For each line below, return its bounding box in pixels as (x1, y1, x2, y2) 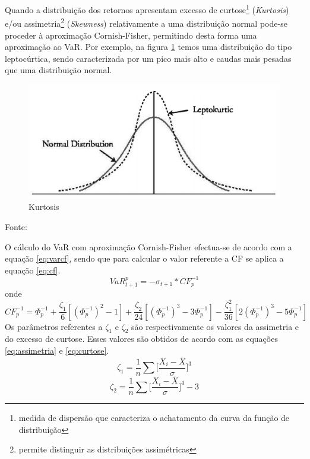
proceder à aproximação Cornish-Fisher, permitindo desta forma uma (5, 29, 257, 41)
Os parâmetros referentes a (5, 320, 103, 332)
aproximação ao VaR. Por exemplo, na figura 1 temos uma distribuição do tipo (5, 40, 292, 53)
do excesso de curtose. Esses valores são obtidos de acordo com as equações (5, 332, 278, 345)
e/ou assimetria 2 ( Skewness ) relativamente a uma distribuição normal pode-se (5, 15, 287, 29)
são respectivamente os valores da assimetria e (131, 320, 299, 332)
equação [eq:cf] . (5, 263, 61, 276)
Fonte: (5, 220, 27, 232)
